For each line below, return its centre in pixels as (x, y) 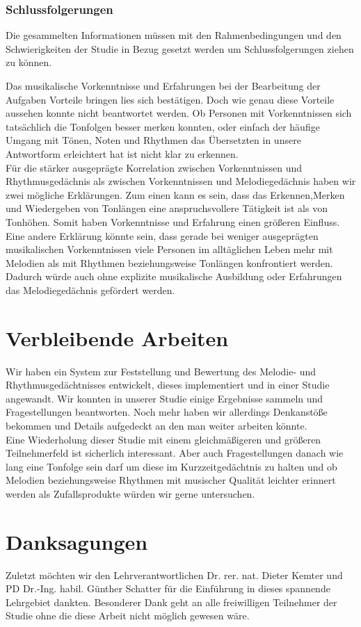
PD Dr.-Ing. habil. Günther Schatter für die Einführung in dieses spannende (168, 588)
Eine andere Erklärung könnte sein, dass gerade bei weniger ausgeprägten (162, 235)
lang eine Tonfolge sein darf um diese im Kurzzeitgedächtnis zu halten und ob (171, 466)
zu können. (29, 62)
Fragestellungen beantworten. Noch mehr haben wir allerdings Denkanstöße (167, 412)
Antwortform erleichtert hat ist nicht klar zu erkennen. (122, 153)
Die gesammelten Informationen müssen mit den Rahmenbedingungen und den (174, 35)
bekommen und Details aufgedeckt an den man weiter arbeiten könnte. (157, 425)
